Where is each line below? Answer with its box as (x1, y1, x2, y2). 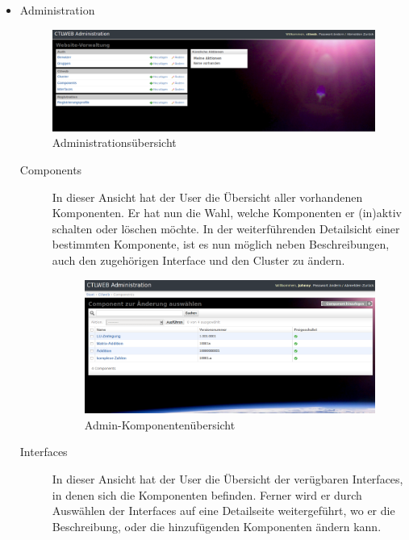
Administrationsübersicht (52, 134, 177, 151)
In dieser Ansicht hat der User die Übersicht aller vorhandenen (52, 188, 363, 205)
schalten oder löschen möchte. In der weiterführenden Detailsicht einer (52, 220, 400, 237)
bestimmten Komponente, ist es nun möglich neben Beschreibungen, (52, 236, 390, 253)
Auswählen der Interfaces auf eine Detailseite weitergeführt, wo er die (52, 502, 395, 519)
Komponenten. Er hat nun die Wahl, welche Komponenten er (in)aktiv (52, 204, 402, 221)
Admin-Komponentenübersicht (84, 416, 236, 433)
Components (19, 161, 82, 178)
